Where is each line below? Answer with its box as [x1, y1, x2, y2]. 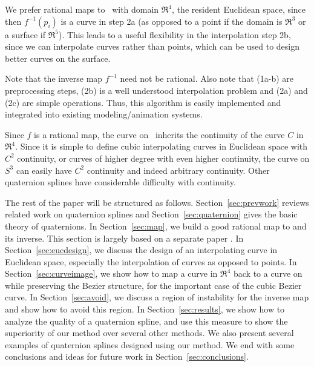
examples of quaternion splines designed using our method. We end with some [5, 338, 295, 351]
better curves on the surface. [5, 51, 111, 64]
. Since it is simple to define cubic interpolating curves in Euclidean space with [15, 140, 308, 153]
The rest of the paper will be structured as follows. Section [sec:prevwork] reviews [5, 196, 309, 208]
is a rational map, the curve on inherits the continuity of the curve [34, 128, 285, 141]
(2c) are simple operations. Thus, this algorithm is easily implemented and [5, 96, 281, 108]
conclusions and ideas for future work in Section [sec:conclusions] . [5, 350, 249, 363]
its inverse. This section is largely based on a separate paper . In [5, 231, 244, 244]
